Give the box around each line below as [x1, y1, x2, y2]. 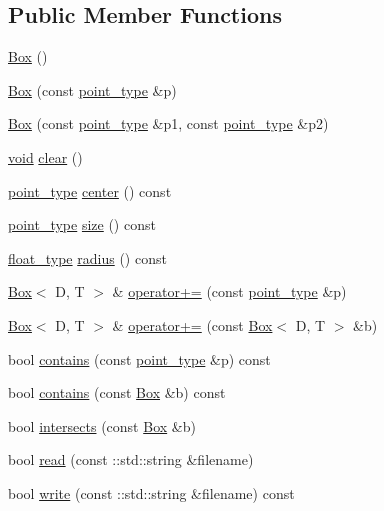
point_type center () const [8, 180, 172, 201]
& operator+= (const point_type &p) [112, 281, 347, 302]
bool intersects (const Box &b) [8, 415, 196, 436]
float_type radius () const [8, 247, 167, 268]
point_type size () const [8, 214, 156, 235]
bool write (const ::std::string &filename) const [8, 482, 295, 503]
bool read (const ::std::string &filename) [8, 449, 254, 470]
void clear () [8, 146, 83, 167]
